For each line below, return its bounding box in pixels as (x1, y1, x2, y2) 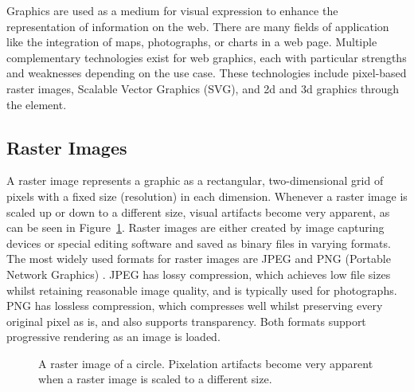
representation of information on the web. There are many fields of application (6, 18, 389, 34)
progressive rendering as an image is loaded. (6, 328, 221, 345)
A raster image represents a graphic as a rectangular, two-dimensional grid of (6, 172, 384, 189)
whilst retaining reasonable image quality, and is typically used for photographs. (6, 281, 397, 298)
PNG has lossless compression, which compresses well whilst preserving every (6, 297, 383, 314)
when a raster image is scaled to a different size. (38, 370, 272, 387)
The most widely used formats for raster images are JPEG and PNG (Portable (6, 250, 391, 267)
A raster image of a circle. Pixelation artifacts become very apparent (38, 355, 373, 371)
